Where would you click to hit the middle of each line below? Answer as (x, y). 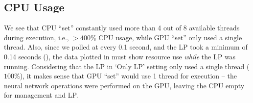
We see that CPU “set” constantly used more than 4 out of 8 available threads (122, 28)
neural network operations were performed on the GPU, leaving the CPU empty (124, 85)
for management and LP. (41, 95)
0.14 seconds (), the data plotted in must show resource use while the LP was (120, 56)
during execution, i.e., (36, 37)
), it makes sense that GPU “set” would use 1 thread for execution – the (128, 76)
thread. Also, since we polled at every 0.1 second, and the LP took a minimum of (126, 47)
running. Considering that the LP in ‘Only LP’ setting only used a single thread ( (127, 66)
